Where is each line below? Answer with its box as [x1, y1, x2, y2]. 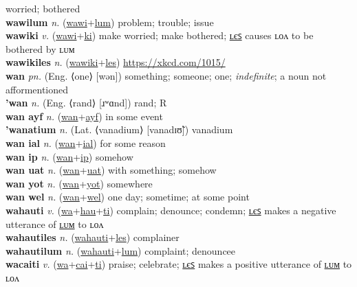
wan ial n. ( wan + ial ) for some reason [6, 135, 166, 150]
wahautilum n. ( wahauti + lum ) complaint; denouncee [6, 243, 236, 257]
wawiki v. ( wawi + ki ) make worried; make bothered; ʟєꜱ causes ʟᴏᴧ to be [6, 28, 314, 43]
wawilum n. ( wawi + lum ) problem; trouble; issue [6, 14, 214, 29]
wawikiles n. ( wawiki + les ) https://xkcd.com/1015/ [6, 55, 226, 69]
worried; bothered [6, 1, 80, 15]
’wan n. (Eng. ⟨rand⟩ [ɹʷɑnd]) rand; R [6, 95, 167, 110]
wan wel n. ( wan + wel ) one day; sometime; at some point [6, 190, 250, 204]
